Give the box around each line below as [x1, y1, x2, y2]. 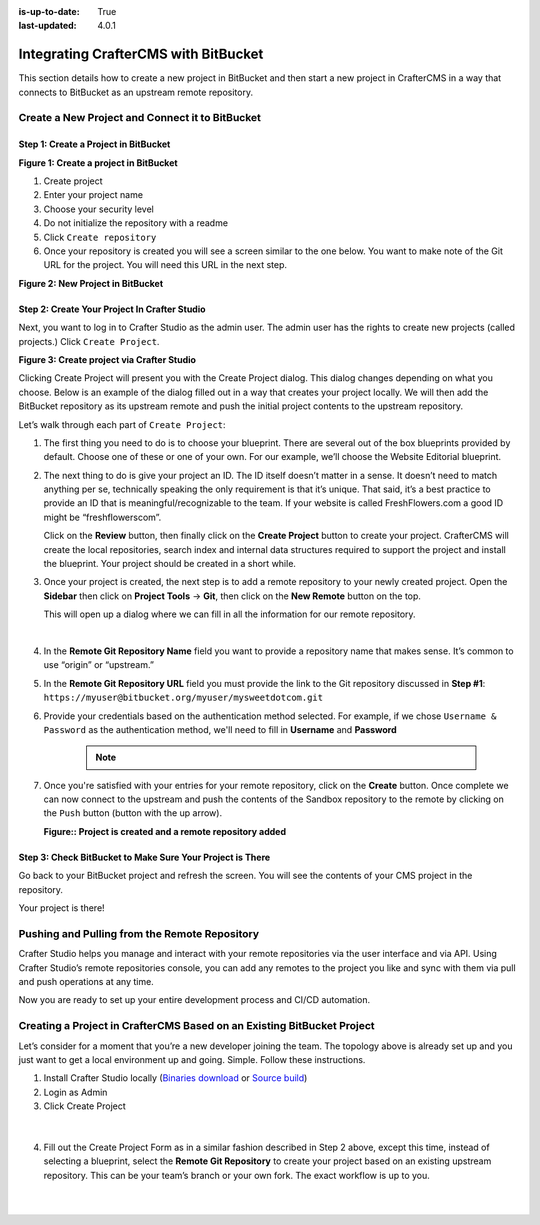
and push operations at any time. [18, 975, 154, 987]
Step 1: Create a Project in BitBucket [18, 138, 171, 150]
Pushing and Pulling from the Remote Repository [18, 926, 260, 940]
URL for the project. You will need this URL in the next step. [43, 259, 287, 271]
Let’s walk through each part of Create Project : [18, 418, 226, 430]
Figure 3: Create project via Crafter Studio [18, 353, 197, 365]
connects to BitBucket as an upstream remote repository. [18, 86, 254, 98]
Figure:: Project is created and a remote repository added [43, 825, 287, 837]
